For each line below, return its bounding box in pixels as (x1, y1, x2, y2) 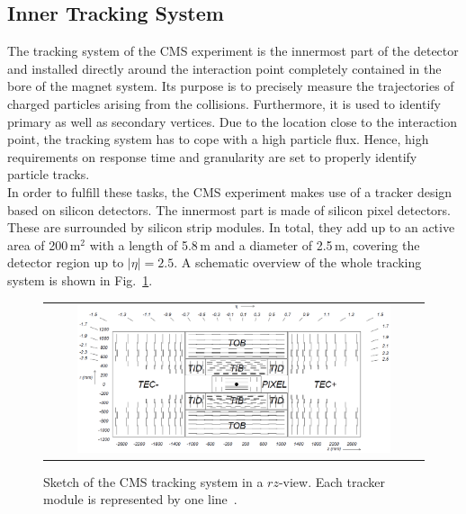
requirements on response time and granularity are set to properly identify (7, 147, 417, 166)
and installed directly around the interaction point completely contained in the (7, 59, 442, 77)
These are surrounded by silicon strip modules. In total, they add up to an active (7, 218, 455, 237)
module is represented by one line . (43, 490, 237, 509)
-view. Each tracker (278, 472, 385, 491)
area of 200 (7, 235, 68, 254)
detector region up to (7, 253, 124, 272)
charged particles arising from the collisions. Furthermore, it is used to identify (7, 94, 442, 113)
